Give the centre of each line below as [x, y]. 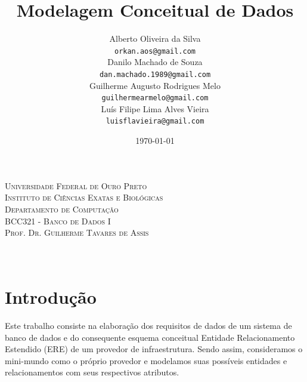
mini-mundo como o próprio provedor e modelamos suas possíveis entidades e [146, 360]
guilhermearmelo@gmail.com [155, 98]
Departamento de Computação [62, 209]
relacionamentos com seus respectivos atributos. [92, 372]
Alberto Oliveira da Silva [155, 38]
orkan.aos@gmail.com [155, 51]
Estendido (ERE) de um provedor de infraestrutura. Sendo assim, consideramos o [154, 349]
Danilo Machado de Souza [155, 62]
